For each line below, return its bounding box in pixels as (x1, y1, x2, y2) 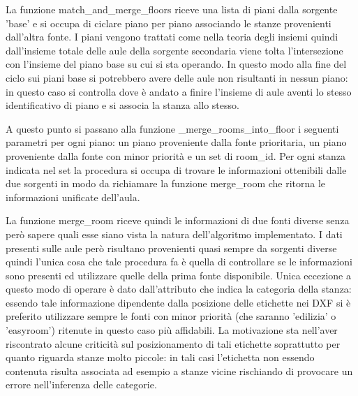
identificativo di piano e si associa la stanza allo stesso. (6, 98, 239, 112)
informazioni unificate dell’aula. (6, 189, 140, 204)
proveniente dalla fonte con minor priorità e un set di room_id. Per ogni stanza (6, 148, 346, 163)
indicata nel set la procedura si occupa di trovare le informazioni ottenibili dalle (6, 162, 347, 177)
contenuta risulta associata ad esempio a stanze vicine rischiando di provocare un (6, 363, 353, 378)
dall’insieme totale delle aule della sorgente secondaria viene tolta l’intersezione (6, 43, 343, 57)
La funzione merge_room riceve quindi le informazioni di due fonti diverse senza (6, 213, 350, 228)
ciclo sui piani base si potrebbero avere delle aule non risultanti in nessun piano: (6, 70, 348, 85)
